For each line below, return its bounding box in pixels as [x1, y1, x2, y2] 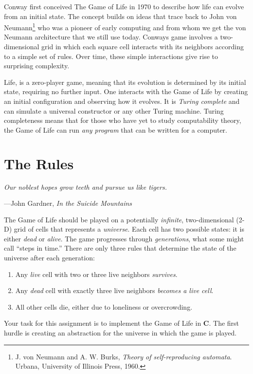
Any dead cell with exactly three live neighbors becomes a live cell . [15, 285, 214, 295]
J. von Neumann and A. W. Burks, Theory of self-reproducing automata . [15, 351, 232, 361]
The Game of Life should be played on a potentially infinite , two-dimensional [4, 214, 234, 224]
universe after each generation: [4, 253, 95, 263]
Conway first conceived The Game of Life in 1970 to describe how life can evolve [4, 1, 244, 11]
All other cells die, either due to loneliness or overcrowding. [15, 301, 193, 312]
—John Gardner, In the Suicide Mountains [4, 198, 132, 208]
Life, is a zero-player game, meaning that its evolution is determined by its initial [4, 77, 246, 87]
